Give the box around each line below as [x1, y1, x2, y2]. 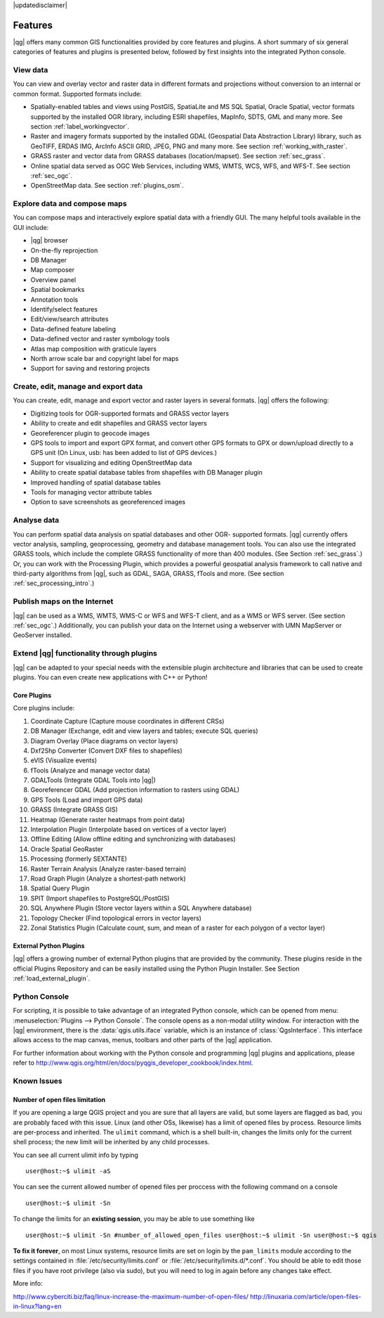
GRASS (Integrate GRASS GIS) [30, 805, 119, 814]
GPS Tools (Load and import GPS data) [30, 795, 143, 804]
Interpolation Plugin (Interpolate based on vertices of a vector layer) [30, 825, 227, 833]
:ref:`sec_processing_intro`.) [13, 579, 95, 587]
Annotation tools [30, 295, 79, 304]
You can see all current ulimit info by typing [13, 1151, 138, 1159]
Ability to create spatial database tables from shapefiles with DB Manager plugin [30, 468, 263, 477]
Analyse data [13, 516, 60, 525]
